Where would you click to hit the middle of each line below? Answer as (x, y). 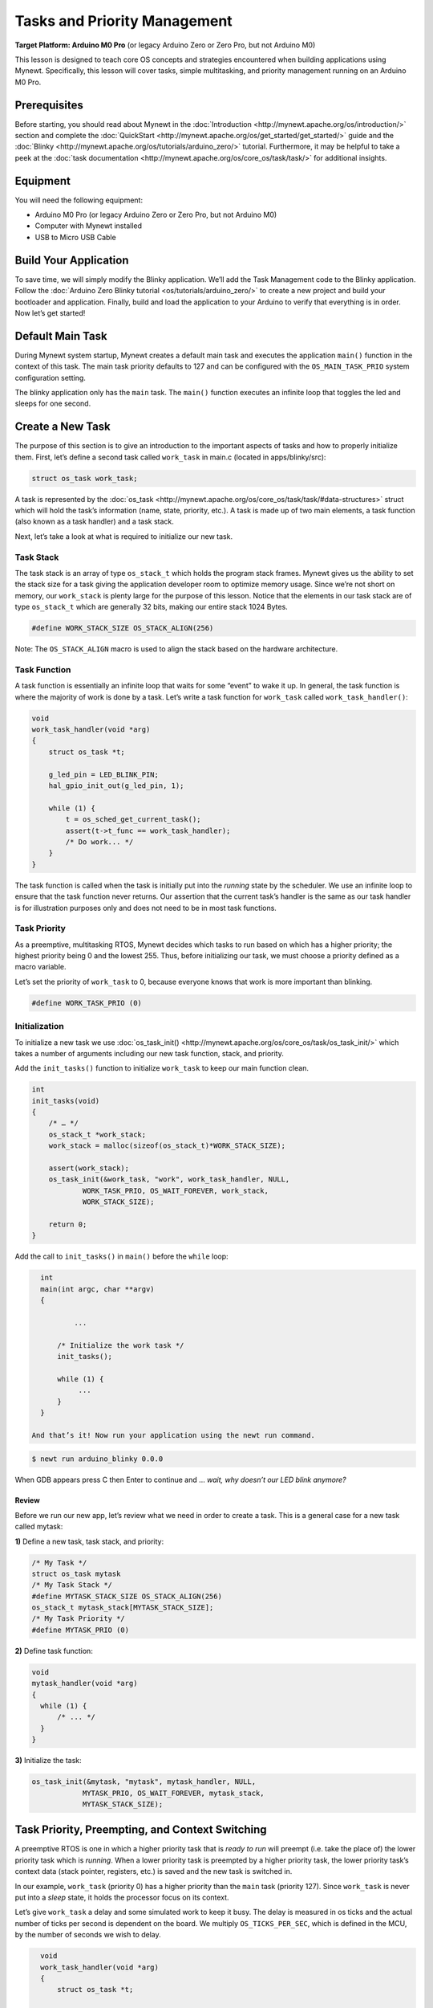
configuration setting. (50, 378)
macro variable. (40, 967)
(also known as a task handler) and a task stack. (94, 521)
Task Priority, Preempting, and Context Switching (141, 1830)
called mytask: (39, 1527)
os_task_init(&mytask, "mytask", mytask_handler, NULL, (144, 1782)
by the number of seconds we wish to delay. (88, 1935)
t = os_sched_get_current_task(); (133, 820)
